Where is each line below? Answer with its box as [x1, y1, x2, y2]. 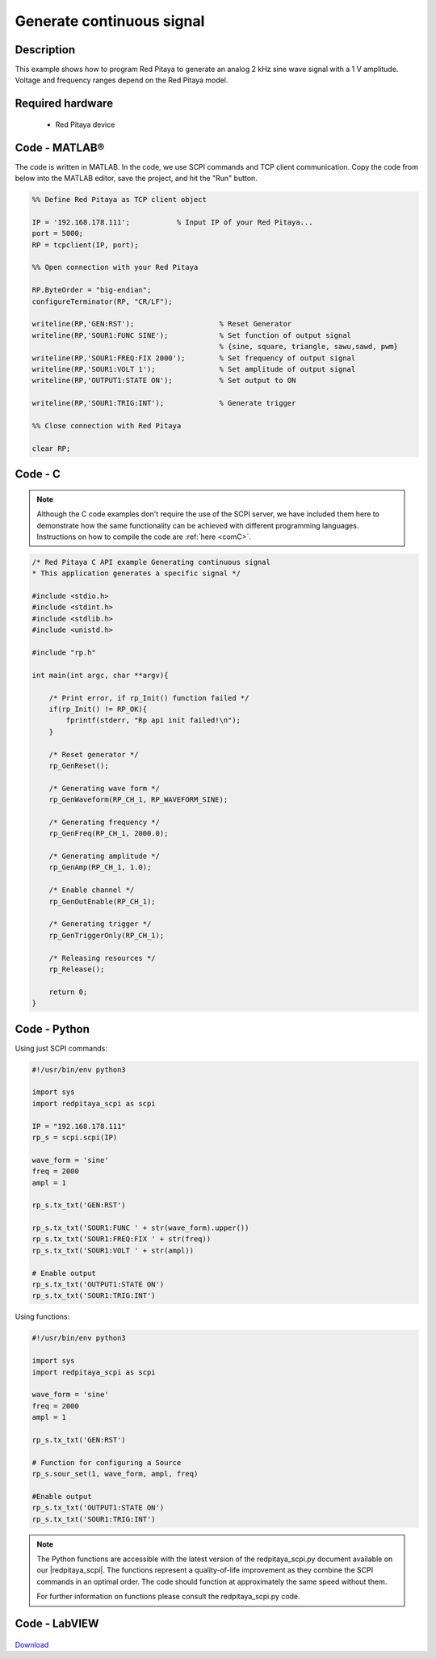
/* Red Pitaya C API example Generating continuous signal [31, 558, 270, 566]
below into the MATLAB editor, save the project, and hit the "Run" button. [15, 174, 258, 183]
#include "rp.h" [31, 648, 97, 658]
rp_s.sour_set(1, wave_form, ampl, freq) [31, 1469, 199, 1479]
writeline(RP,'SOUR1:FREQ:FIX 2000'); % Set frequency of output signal [31, 353, 356, 363]
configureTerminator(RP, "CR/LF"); [31, 297, 173, 306]
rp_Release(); [48, 964, 105, 974]
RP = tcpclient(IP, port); [31, 240, 139, 250]
